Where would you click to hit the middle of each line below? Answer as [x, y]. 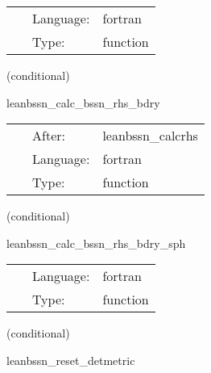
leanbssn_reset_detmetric [71, 360]
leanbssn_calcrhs [150, 136]
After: [49, 136]
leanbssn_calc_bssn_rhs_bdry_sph [96, 243]
